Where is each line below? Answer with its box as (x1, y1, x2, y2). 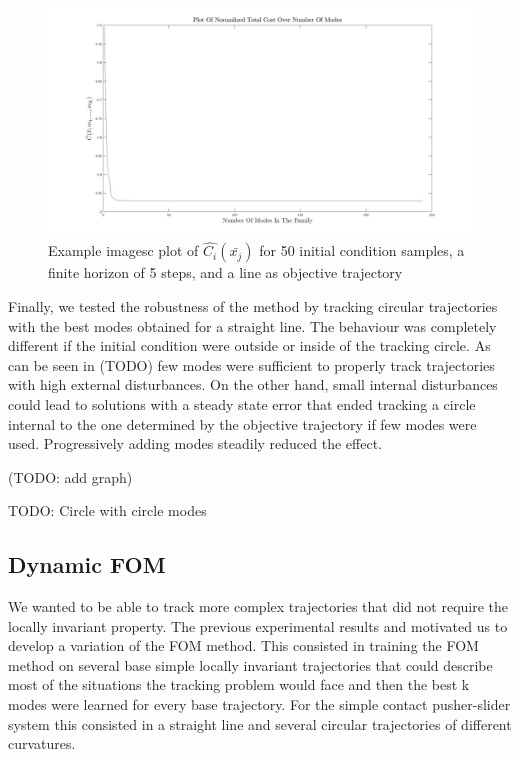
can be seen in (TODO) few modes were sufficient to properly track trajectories (8, 354, 495, 375)
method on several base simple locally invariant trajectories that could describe (8, 654, 493, 675)
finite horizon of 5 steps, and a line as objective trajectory (48, 262, 403, 283)
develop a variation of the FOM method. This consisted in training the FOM (8, 635, 479, 656)
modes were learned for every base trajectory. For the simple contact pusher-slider (8, 694, 511, 715)
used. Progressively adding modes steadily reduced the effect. (8, 433, 383, 454)
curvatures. (8, 733, 76, 754)
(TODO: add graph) (8, 466, 133, 487)
